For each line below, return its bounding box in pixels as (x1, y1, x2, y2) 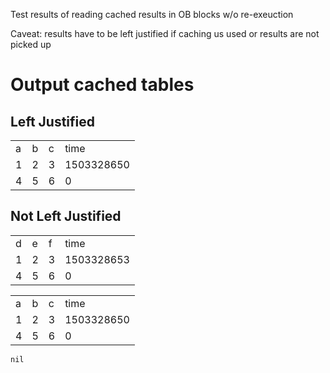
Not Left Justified (10, 208, 122, 225)
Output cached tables (10, 74, 195, 96)
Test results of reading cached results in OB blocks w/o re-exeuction (10, 9, 294, 20)
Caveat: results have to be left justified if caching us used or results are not (10, 28, 320, 39)
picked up (10, 39, 52, 50)
